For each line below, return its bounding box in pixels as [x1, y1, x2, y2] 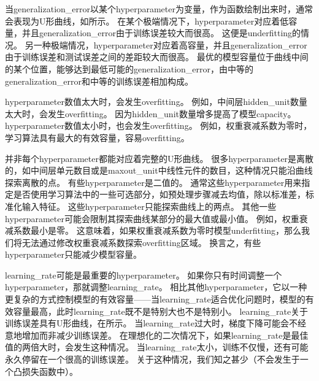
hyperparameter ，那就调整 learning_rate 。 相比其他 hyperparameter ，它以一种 [5, 280, 307, 293]
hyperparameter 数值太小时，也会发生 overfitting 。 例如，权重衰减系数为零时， [5, 119, 312, 132]
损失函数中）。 [21, 364, 78, 377]
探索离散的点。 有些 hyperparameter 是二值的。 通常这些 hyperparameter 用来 [5, 175, 302, 188]
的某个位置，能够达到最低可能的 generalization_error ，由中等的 [5, 62, 254, 75]
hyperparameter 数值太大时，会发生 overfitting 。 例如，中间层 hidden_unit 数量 [5, 95, 307, 108]
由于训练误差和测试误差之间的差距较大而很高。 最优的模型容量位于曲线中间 [5, 50, 309, 63]
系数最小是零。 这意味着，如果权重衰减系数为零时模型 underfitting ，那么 [13, 224, 302, 237]
